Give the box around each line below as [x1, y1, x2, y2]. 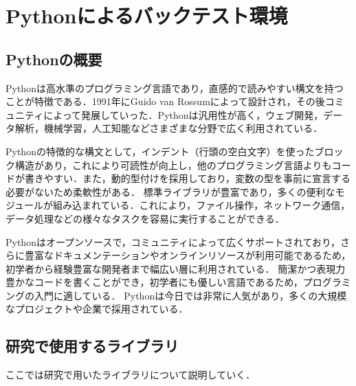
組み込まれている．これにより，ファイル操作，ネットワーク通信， [53, 198, 351, 212]
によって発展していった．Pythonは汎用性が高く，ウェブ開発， [43, 107, 324, 122]
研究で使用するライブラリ [5, 335, 179, 356]
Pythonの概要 [5, 48, 102, 69]
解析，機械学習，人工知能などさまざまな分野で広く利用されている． [14, 121, 323, 135]
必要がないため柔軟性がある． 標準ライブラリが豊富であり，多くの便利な [5, 184, 335, 198]
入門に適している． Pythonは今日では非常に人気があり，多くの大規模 [34, 288, 347, 302]
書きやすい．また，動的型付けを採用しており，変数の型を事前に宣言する [24, 171, 351, 185]
